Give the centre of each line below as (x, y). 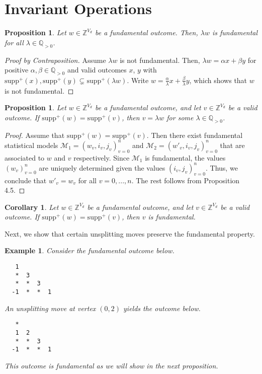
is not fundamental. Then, (160, 60)
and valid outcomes (97, 70)
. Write (138, 80)
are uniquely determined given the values (102, 167)
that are (232, 145)
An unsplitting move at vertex (50, 308)
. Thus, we (222, 167)
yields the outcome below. (162, 308)
